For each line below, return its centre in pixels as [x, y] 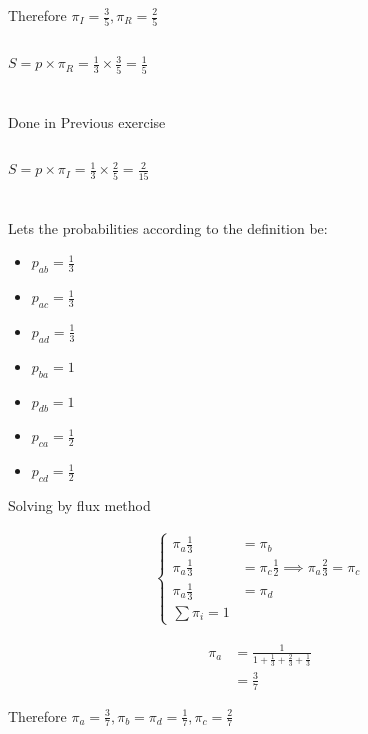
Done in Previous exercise [87, 121]
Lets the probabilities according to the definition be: [168, 227]
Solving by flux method [79, 504]
